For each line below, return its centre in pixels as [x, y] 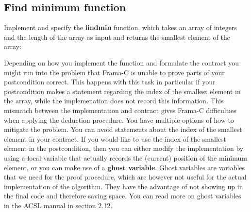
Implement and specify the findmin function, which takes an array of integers [120, 27]
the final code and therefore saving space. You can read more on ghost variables [123, 196]
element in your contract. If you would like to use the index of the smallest [115, 139]
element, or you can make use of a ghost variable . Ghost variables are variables [125, 167]
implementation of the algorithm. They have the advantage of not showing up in [124, 186]
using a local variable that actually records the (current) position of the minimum [125, 157]
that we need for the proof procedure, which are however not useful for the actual [125, 177]
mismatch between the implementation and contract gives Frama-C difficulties [120, 110]
